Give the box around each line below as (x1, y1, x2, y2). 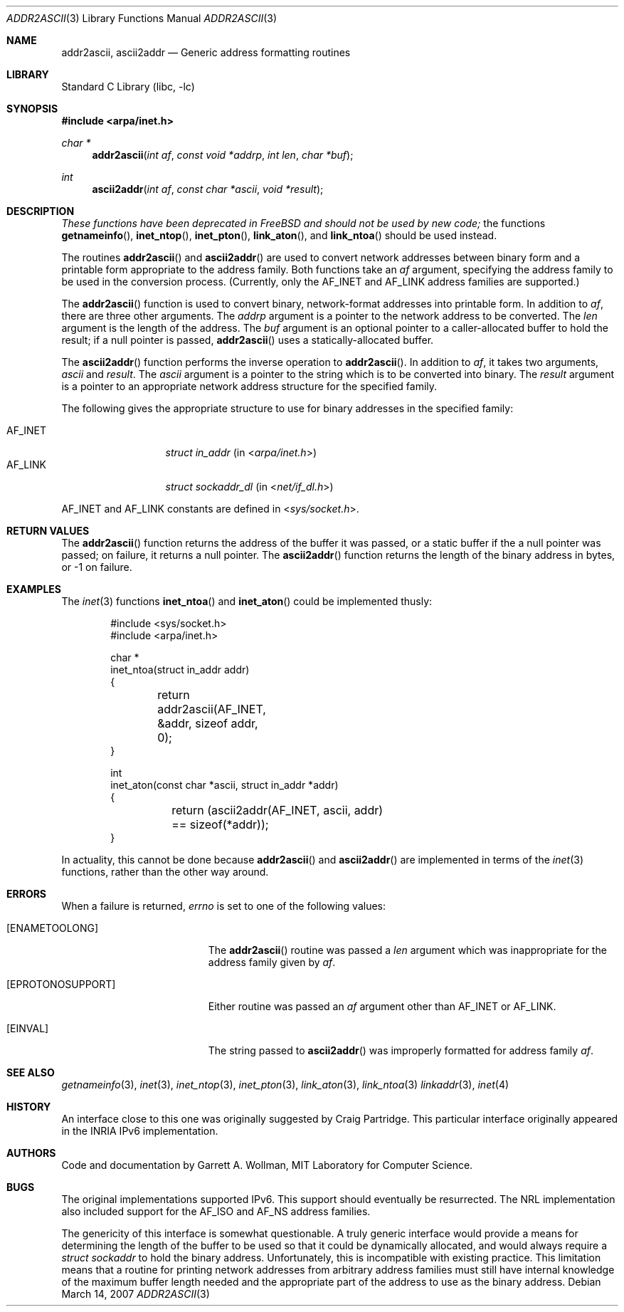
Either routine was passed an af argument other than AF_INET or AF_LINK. (208, 1000, 556, 1012)
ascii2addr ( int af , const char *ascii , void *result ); (92, 183, 324, 195)
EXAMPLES (6, 583, 61, 595)
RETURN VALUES (6, 525, 90, 537)
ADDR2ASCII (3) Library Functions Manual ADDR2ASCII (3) (6, 12, 277, 24)
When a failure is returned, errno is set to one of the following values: (61, 900, 386, 912)
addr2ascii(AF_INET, (157, 702, 266, 716)
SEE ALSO (6, 1066, 55, 1079)
